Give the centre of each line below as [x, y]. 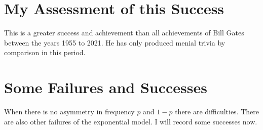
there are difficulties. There [217, 112]
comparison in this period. [45, 52]
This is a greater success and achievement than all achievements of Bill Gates [124, 33]
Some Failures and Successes [106, 87]
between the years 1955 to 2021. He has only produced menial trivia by [115, 42]
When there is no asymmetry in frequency [69, 112]
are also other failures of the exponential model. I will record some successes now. [131, 121]
